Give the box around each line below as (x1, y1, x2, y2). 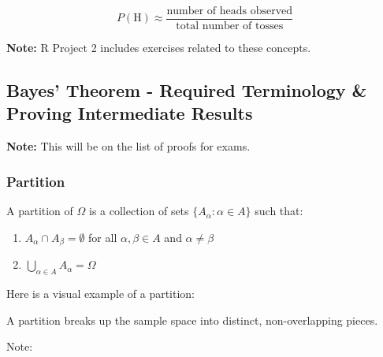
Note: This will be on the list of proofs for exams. (6, 138, 251, 154)
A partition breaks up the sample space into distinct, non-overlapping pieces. (6, 311, 378, 328)
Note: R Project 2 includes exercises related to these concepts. (6, 39, 311, 56)
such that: (255, 203, 303, 219)
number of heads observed (166, 6, 293, 17)
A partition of (6, 203, 73, 219)
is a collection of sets (88, 203, 189, 219)
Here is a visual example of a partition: (6, 284, 195, 301)
